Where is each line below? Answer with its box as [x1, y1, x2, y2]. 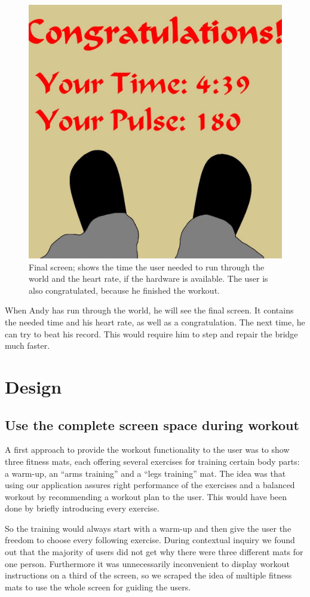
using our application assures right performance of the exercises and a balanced [5, 479, 295, 491]
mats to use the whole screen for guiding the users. [5, 580, 191, 593]
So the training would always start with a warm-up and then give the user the [5, 522, 291, 534]
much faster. [5, 339, 50, 352]
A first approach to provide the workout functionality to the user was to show [5, 443, 290, 456]
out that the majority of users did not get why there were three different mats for [5, 546, 303, 558]
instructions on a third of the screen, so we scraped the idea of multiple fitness [5, 569, 292, 581]
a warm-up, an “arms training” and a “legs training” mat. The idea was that [5, 467, 286, 479]
